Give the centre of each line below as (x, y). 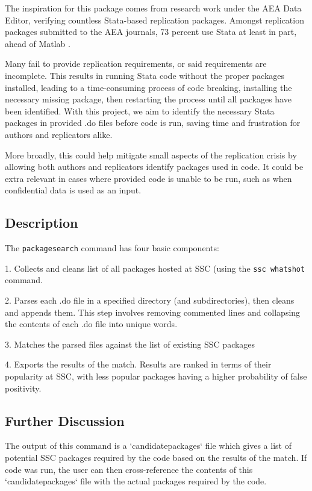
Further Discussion (65, 420)
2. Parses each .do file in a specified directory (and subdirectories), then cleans (150, 300)
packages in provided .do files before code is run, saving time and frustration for (153, 123)
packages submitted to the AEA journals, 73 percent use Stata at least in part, (151, 32)
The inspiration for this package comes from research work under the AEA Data (153, 8)
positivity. (23, 388)
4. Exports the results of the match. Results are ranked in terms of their (138, 364)
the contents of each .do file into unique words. (91, 324)
